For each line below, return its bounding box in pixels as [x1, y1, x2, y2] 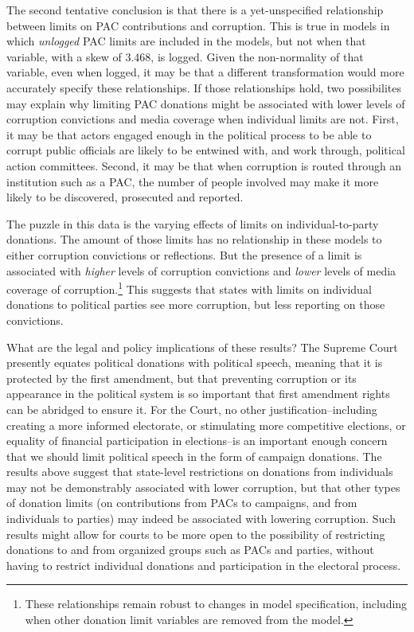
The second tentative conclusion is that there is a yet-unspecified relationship [6, 2, 384, 18]
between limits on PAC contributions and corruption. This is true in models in [6, 17, 390, 33]
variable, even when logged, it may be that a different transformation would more [6, 64, 404, 80]
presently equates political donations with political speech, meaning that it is [6, 354, 383, 371]
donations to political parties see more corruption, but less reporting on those [6, 296, 385, 313]
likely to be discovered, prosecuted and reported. [6, 189, 244, 205]
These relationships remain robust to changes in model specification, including [25, 595, 408, 612]
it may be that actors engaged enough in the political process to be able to [6, 126, 372, 142]
